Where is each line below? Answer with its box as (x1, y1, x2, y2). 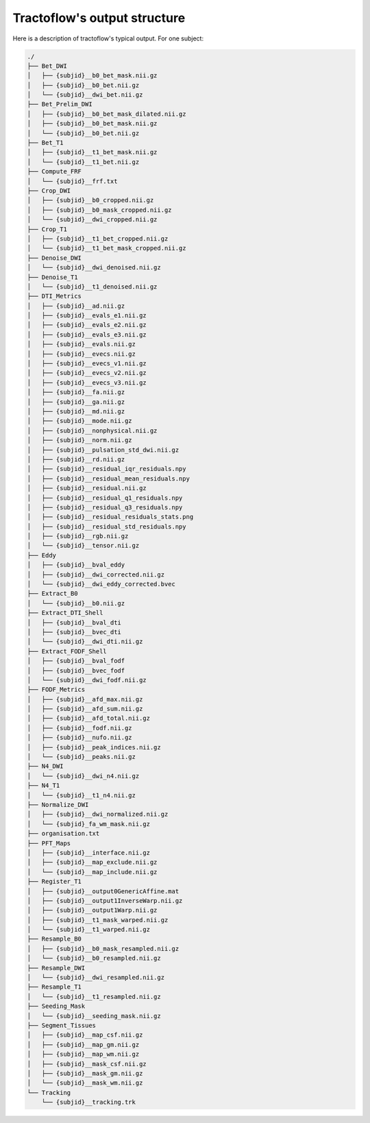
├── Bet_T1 (27, 139, 64, 147)
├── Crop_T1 (27, 225, 68, 233)
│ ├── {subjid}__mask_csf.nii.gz (27, 1060, 147, 1067)
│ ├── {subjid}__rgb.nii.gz (27, 532, 129, 540)
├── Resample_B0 (27, 935, 82, 943)
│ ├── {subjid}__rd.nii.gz (27, 455, 125, 463)
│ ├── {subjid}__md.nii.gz (27, 407, 125, 415)
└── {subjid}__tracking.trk (41, 1098, 136, 1107)
